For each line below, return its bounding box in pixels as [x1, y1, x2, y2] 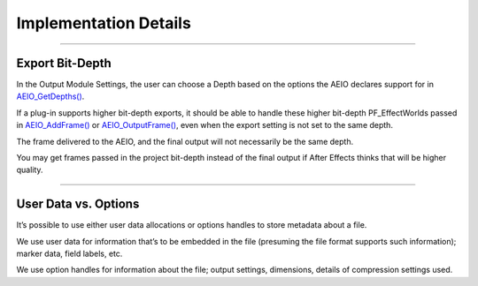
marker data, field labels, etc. [16, 248, 123, 260]
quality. [16, 164, 43, 176]
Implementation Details [16, 13, 192, 33]
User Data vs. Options [16, 197, 140, 212]
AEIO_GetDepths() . [16, 91, 85, 102]
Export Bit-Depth [16, 56, 112, 71]
